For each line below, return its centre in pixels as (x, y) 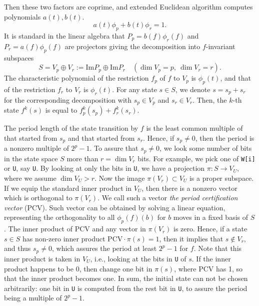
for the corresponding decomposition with (68, 99)
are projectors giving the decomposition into (132, 46)
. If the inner (211, 258)
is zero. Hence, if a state (210, 229)
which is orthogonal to (38, 198)
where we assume (30, 178)
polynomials (22, 16)
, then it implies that (191, 238)
